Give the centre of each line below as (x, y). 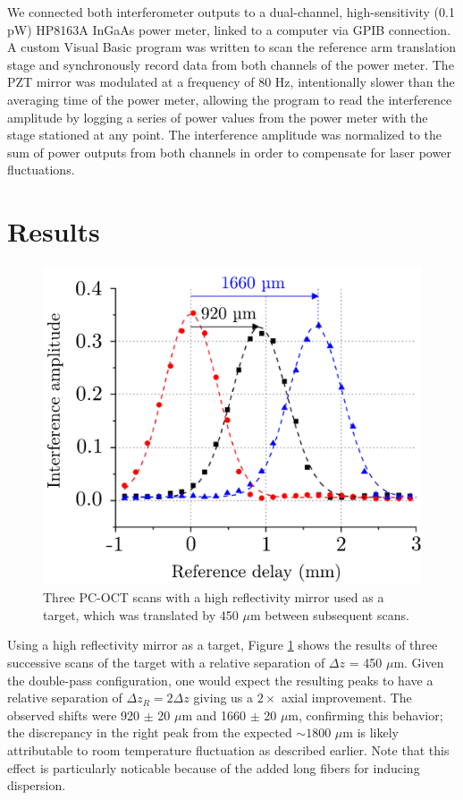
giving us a (223, 698)
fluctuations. (41, 170)
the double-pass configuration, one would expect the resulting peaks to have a (220, 680)
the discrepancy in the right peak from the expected (150, 732)
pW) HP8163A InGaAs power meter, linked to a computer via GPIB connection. (229, 29)
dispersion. (37, 785)
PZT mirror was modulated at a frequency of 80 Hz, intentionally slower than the (231, 82)
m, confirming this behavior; (366, 715)
